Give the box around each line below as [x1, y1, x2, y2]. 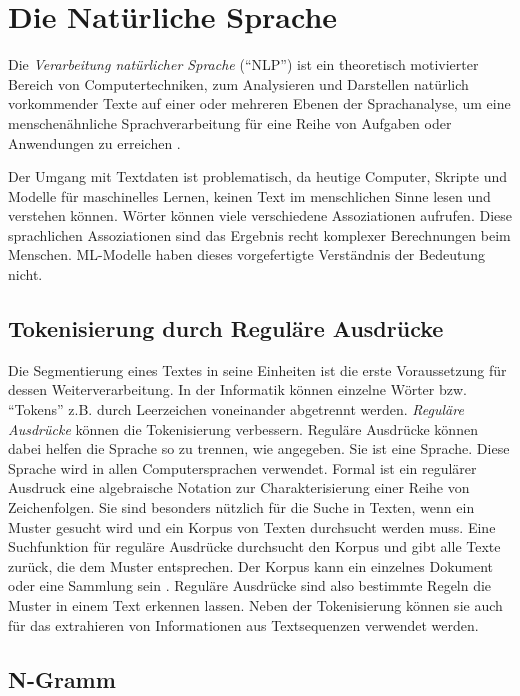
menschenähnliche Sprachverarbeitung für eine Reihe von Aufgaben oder [8, 112, 452, 133]
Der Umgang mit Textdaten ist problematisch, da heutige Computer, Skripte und [8, 166, 508, 187]
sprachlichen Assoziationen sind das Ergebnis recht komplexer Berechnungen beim [8, 224, 511, 245]
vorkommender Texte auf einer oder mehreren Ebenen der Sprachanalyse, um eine [8, 93, 511, 114]
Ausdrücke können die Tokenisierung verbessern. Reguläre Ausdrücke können [8, 418, 478, 439]
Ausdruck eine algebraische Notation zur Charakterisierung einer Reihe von [8, 477, 470, 498]
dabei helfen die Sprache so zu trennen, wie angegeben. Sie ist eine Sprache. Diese [8, 438, 510, 459]
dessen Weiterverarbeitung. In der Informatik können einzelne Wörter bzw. [8, 379, 467, 400]
